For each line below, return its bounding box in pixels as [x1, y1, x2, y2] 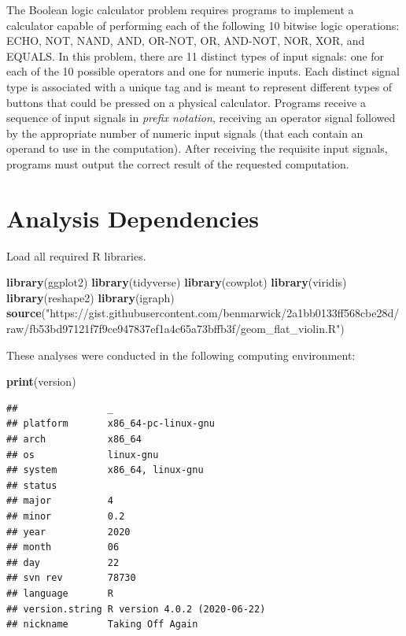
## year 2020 [6, 526, 131, 538]
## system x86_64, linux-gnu [6, 464, 204, 476]
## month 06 [6, 542, 120, 553]
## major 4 [6, 495, 114, 507]
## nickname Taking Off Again [6, 619, 198, 630]
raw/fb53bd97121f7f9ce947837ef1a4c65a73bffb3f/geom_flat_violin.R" [6, 320, 341, 337]
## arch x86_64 [6, 434, 142, 445]
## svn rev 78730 [6, 572, 136, 584]
